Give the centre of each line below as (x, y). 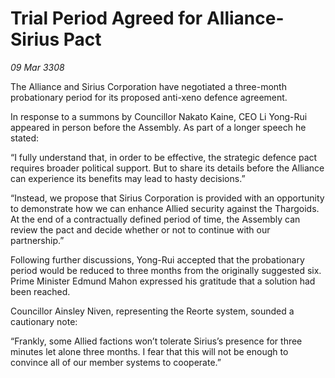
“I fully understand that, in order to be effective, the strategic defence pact (164, 157)
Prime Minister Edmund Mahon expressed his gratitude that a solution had (163, 281)
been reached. (40, 291)
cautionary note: (44, 321)
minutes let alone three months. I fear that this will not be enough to (149, 351)
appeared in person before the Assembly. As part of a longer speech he (158, 127)
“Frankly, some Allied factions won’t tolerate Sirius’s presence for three (156, 341)
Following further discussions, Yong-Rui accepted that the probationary (157, 259)
